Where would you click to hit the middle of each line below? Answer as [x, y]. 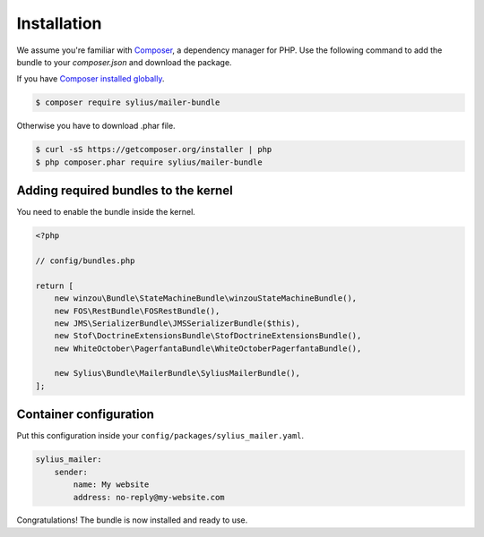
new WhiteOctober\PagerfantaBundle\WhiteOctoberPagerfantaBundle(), [208, 348]
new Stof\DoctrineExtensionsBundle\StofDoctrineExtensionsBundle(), [208, 336]
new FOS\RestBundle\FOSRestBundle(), [137, 311]
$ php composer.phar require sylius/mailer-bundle [149, 162]
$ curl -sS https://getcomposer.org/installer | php [154, 149]
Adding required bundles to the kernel [125, 191]
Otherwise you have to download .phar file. [96, 126]
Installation [59, 23]
